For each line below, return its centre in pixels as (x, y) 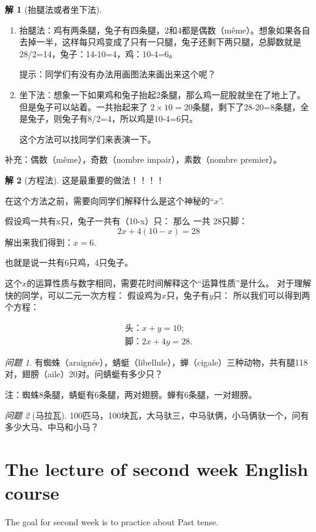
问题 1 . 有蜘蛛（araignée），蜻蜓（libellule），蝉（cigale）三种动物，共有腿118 (156, 362)
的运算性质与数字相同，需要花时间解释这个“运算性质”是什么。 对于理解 (169, 282)
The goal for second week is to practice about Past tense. (112, 522)
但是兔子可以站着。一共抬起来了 (83, 106)
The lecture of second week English (157, 468)
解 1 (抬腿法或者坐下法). (53, 9)
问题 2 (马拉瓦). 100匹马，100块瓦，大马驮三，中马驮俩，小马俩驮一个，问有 (157, 415)
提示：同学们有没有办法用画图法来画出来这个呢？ (117, 74)
